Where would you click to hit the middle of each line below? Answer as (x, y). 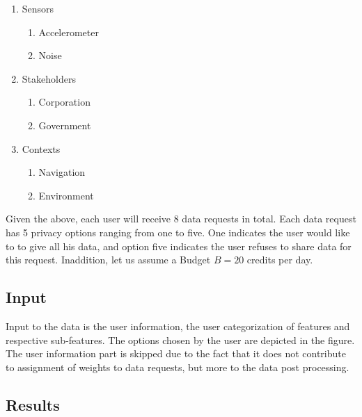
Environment (66, 195)
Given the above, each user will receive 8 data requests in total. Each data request (181, 219)
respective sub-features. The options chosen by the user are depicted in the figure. (180, 340)
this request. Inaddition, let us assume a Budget (108, 260)
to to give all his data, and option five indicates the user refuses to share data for (179, 246)
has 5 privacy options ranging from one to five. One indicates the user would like (178, 232)
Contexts (41, 148)
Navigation (62, 172)
